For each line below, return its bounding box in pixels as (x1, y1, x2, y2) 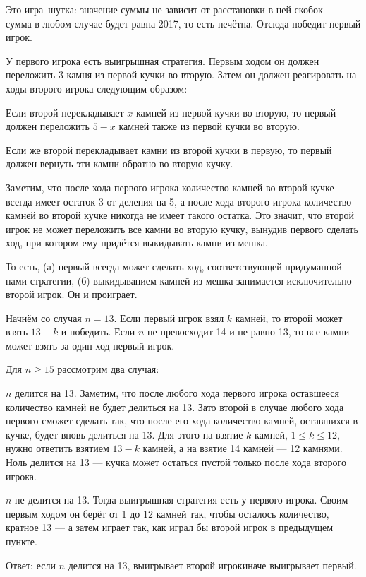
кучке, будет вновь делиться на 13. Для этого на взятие (6, 427, 243, 441)
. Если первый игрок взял (114, 310, 224, 325)
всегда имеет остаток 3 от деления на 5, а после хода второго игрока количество (6, 194, 352, 208)
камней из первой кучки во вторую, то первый (136, 105, 336, 119)
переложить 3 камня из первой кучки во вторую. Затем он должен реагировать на (6, 67, 357, 82)
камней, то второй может (235, 310, 343, 325)
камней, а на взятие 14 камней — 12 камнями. (142, 441, 343, 456)
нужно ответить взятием (6, 441, 109, 456)
